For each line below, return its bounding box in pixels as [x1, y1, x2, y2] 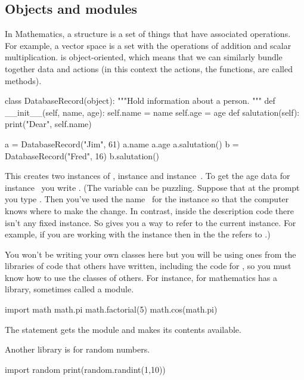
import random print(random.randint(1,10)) [5, 363, 166, 375]
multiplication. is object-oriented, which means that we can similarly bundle [5, 51, 283, 63]
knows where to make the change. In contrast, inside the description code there [5, 204, 294, 217]
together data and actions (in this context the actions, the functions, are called [5, 62, 293, 75]
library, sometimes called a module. [5, 283, 134, 295]
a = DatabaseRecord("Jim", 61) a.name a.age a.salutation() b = [5, 137, 239, 150]
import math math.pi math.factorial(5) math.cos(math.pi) [5, 303, 218, 316]
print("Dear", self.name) [5, 118, 92, 130]
